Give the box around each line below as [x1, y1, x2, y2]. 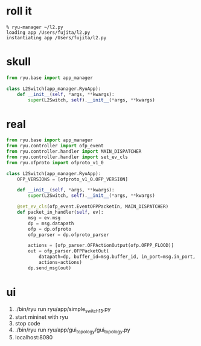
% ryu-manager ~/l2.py [6, 24, 63, 30]
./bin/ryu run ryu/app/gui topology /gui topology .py [14, 326, 131, 335]
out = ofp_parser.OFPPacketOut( [28, 248, 110, 254]
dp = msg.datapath [28, 220, 74, 226]
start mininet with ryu [14, 313, 68, 321]
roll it [6, 4, 32, 18]
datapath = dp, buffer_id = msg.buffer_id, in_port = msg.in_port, [38, 254, 196, 260]
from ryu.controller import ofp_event [6, 143, 104, 149]
